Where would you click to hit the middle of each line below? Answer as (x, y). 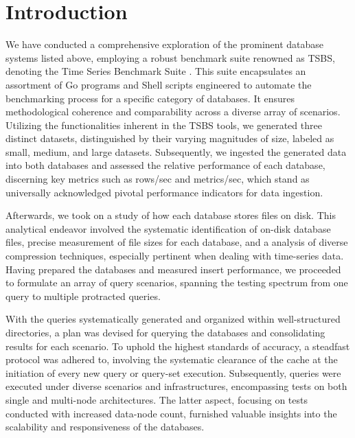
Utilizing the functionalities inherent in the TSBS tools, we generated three (164, 125)
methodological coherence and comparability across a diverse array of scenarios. (173, 112)
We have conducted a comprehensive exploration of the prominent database (165, 44)
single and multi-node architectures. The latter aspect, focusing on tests (157, 399)
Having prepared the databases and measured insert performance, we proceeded (173, 269)
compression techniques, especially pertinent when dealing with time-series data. (175, 256)
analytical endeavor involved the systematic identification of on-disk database (168, 228)
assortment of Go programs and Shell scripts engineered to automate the (159, 84)
